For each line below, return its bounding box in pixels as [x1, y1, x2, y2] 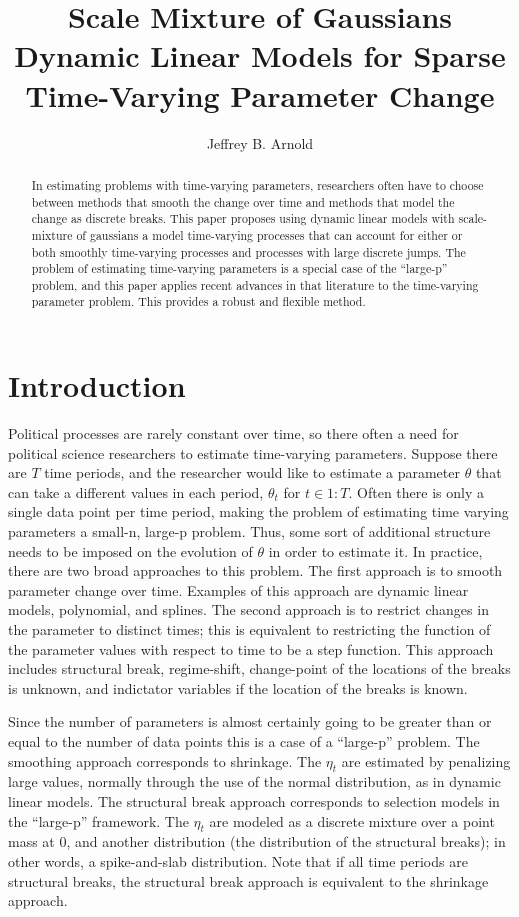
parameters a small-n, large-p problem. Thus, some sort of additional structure [8, 521, 491, 542]
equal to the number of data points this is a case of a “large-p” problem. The [8, 730, 480, 751]
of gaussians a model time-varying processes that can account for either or [76, 226, 463, 243]
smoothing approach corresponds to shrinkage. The [8, 750, 322, 771]
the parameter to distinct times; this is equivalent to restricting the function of [8, 619, 491, 640]
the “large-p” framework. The [8, 810, 189, 831]
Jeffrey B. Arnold [206, 132, 314, 153]
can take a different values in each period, [8, 481, 264, 502]
